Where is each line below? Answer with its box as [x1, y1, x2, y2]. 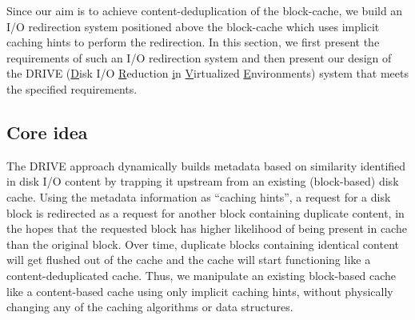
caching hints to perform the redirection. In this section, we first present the [6, 34, 380, 50]
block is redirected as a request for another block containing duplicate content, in [6, 204, 405, 221]
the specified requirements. [6, 80, 138, 97]
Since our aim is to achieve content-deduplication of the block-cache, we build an [6, 2, 403, 18]
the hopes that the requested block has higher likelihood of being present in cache [6, 220, 407, 237]
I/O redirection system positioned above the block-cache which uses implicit [6, 18, 380, 34]
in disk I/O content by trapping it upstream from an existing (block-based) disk [6, 173, 399, 190]
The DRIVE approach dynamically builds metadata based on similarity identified [6, 157, 406, 174]
